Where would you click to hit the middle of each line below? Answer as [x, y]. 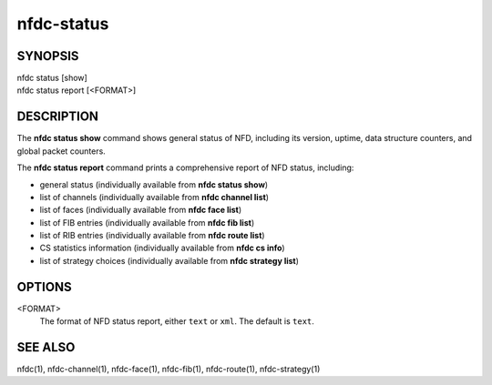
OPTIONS [44, 287]
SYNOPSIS [48, 56]
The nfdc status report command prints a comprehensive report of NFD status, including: [185, 167]
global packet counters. [61, 151]
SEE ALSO [46, 347]
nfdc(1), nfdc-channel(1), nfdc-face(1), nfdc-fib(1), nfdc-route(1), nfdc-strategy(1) [169, 370]
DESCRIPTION [58, 117]
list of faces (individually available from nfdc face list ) [141, 210]
